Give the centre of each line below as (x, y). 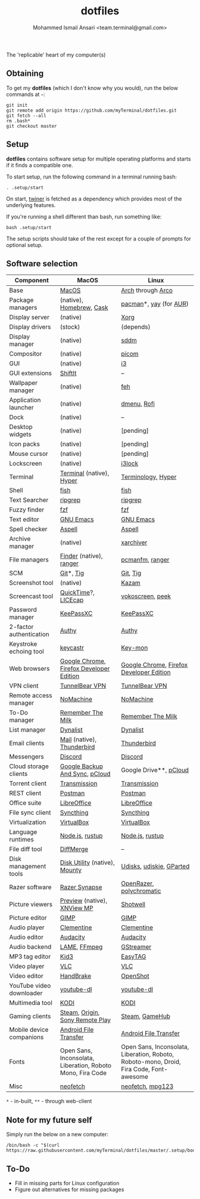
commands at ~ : (26, 94)
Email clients (27, 743)
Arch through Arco (147, 291)
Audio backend (30, 947)
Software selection (42, 263)
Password (23, 610)
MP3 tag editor (30, 957)
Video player (27, 966)
